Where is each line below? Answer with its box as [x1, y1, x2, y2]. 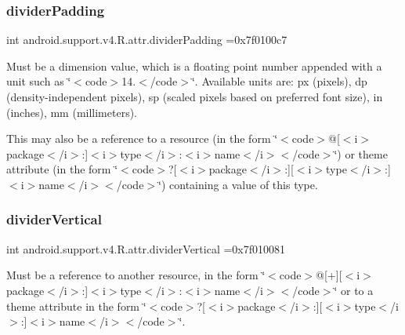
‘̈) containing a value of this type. [158, 176, 318, 192]
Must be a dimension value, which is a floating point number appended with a [6, 57, 382, 74]
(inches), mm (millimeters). [6, 104, 138, 120]
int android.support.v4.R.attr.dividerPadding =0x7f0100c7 [6, 31, 287, 48]
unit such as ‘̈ [6, 73, 71, 89]
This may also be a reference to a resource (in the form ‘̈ [6, 130, 278, 147]
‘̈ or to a [334, 282, 374, 298]
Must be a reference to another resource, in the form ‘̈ [6, 267, 266, 283]
